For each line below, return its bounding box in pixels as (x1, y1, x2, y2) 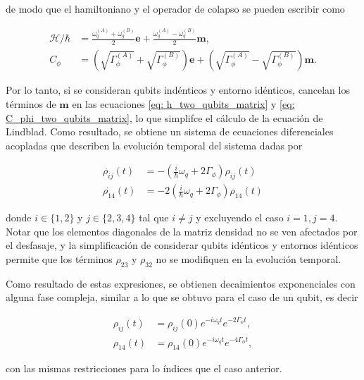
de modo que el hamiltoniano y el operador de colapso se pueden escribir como (6, 1, 345, 16)
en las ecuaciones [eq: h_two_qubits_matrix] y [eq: (72, 96, 295, 111)
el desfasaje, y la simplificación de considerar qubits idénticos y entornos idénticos (6, 238, 358, 252)
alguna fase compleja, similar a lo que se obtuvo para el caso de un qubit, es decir (6, 290, 358, 305)
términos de (6, 96, 56, 111)
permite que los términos (6, 251, 113, 266)
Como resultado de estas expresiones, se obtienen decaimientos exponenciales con (6, 276, 356, 290)
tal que (139, 210, 169, 225)
